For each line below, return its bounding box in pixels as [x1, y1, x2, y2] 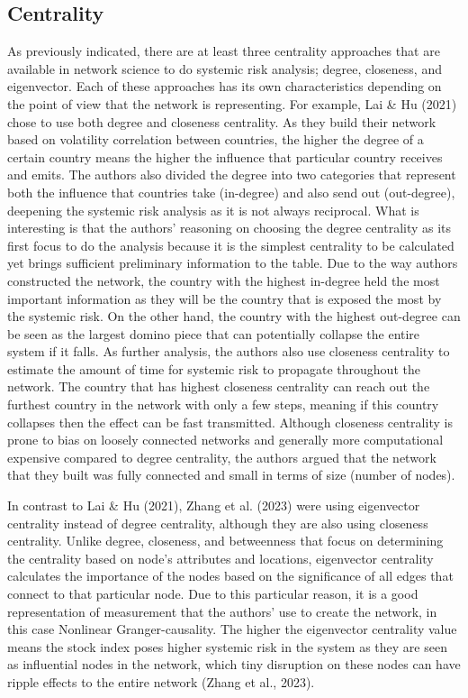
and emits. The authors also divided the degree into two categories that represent [7, 165, 456, 184]
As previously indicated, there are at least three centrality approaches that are [7, 41, 440, 60]
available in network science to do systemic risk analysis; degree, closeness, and [7, 59, 442, 78]
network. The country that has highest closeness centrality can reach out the [7, 377, 430, 396]
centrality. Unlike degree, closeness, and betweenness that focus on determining [7, 531, 444, 550]
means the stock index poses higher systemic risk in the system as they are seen [7, 637, 447, 656]
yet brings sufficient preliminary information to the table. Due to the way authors [7, 253, 458, 272]
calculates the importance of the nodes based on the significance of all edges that [7, 566, 454, 585]
